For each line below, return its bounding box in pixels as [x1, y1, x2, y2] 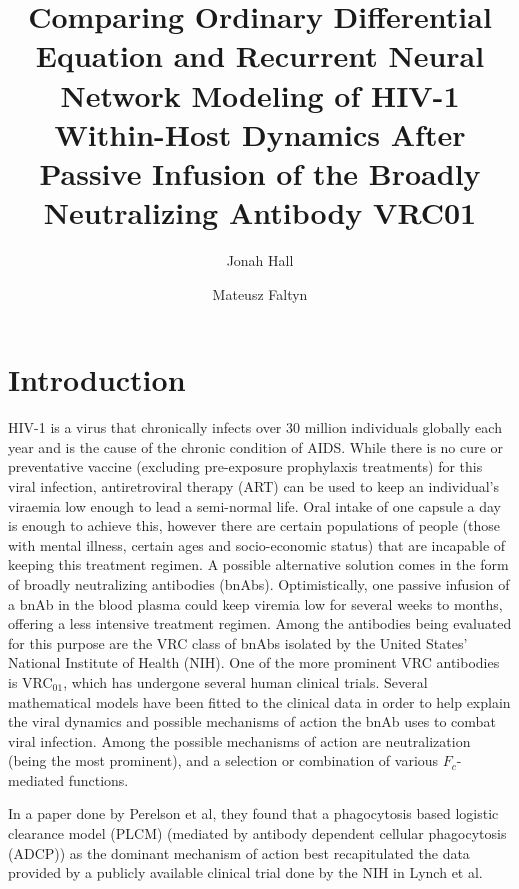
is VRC [8, 671, 53, 692]
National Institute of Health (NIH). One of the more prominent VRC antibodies [8, 652, 500, 673]
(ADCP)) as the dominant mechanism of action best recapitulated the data [8, 842, 470, 863]
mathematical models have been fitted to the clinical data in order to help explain [8, 691, 511, 712]
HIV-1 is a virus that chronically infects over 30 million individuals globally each [8, 417, 502, 438]
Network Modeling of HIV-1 [60, 74, 460, 115]
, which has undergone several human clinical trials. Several [63, 671, 428, 692]
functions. [68, 769, 129, 790]
